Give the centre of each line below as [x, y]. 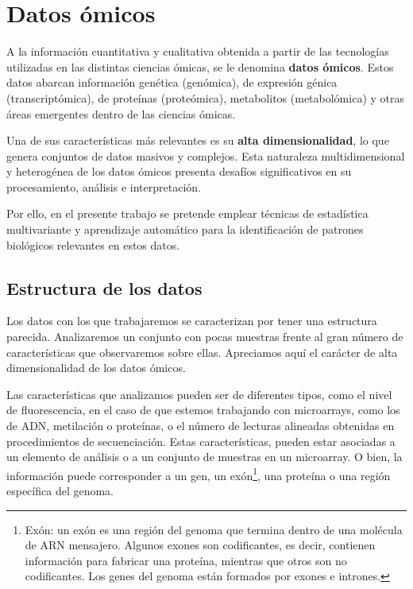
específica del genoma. [60, 491]
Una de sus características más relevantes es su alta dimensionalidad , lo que [198, 140]
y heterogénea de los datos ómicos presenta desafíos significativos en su [179, 171]
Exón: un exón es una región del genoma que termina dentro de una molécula [214, 529]
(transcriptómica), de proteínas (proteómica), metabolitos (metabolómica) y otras [206, 97]
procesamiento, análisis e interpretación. [104, 186]
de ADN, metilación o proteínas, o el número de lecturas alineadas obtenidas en [201, 426]
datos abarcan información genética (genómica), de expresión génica [172, 82]
